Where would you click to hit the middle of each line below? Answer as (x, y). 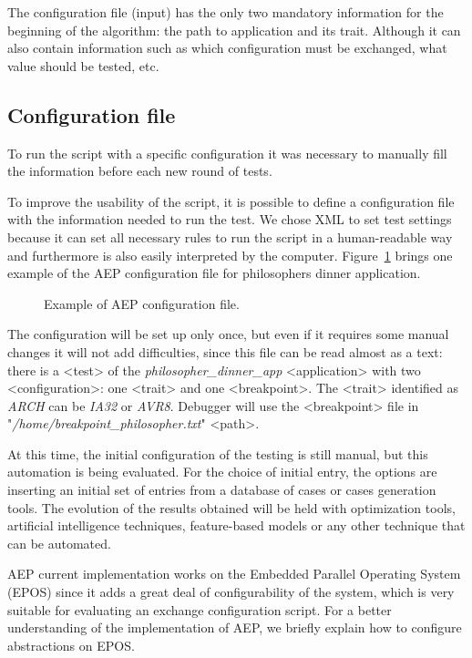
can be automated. (59, 543)
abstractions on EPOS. (71, 645)
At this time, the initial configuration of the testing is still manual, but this (218, 453)
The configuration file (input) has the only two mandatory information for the (226, 12)
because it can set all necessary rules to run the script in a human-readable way (230, 236)
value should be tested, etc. (83, 65)
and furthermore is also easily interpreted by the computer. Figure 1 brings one (230, 255)
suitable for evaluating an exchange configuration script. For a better (200, 609)
